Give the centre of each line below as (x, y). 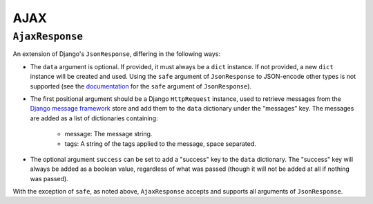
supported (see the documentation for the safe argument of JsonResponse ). (141, 86)
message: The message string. (108, 134)
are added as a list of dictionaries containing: (94, 118)
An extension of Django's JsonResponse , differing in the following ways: (117, 54)
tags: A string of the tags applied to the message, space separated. (161, 143)
